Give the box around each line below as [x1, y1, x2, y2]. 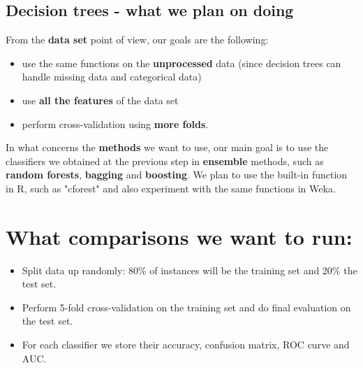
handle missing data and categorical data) [22, 69, 202, 84]
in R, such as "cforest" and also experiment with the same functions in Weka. [6, 181, 336, 195]
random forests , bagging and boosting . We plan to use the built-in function [6, 167, 348, 182]
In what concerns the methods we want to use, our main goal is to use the [6, 140, 329, 155]
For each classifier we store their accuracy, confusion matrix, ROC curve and [22, 337, 350, 352]
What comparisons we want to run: [6, 222, 353, 250]
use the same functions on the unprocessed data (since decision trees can [22, 55, 341, 70]
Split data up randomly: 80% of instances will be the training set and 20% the [22, 262, 357, 277]
